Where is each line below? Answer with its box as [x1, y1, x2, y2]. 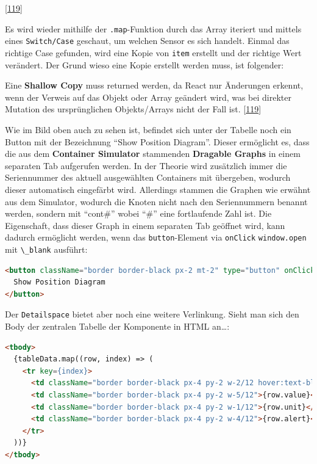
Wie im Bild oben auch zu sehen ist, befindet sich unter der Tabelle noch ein [5, 123, 291, 136]
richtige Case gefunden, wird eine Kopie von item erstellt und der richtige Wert [5, 46, 302, 59]
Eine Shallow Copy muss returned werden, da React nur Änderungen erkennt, [5, 79, 304, 92]
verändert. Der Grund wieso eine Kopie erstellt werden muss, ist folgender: [5, 58, 284, 71]
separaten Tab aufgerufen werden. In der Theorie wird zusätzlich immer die [5, 159, 287, 172]
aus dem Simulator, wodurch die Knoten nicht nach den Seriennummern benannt [5, 195, 308, 208]
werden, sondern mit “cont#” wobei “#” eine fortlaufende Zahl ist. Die [5, 207, 272, 220]
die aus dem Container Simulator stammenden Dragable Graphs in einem [5, 147, 301, 160]
